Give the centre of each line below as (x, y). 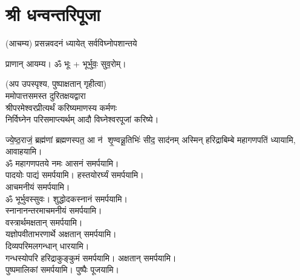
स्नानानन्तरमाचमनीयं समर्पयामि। (54, 210)
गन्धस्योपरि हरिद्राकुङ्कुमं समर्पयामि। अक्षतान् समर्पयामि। (91, 257)
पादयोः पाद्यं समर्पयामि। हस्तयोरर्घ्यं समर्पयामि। (75, 175)
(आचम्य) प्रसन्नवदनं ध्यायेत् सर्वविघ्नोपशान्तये (71, 43)
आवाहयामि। (24, 151)
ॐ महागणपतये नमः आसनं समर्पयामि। (62, 163)
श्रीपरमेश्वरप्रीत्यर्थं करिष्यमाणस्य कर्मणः (61, 107)
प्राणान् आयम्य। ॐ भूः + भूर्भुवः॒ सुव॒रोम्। (66, 63)
